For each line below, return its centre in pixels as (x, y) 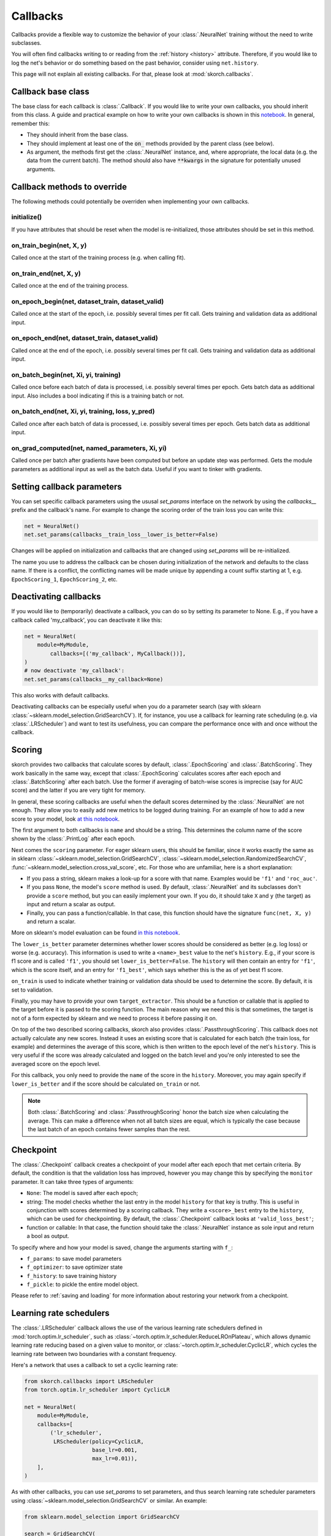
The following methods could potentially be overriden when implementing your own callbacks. (130, 201)
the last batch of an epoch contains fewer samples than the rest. (109, 1129)
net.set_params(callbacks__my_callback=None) (94, 679)
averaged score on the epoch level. (56, 1064)
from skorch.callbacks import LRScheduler (89, 1381)
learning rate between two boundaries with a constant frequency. (94, 1354)
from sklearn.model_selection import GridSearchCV (102, 1517)
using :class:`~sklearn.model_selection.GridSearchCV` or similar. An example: (109, 1500)
